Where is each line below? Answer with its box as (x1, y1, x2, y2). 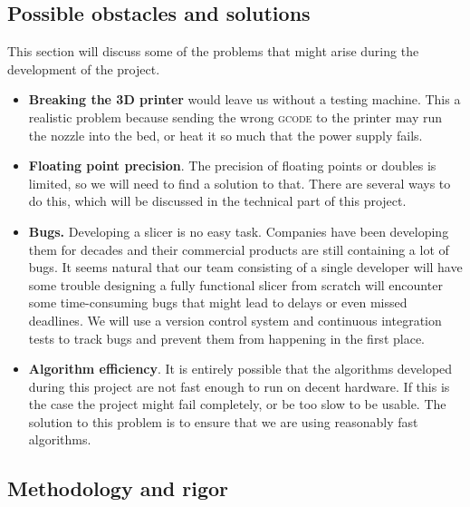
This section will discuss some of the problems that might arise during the (7, 42, 419, 61)
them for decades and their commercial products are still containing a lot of (28, 239, 449, 258)
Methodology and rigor (7, 474, 229, 502)
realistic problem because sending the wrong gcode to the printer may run (28, 107, 443, 126)
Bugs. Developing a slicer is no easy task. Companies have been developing (28, 221, 449, 240)
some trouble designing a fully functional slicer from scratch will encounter (28, 275, 443, 294)
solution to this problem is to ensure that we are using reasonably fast (28, 412, 418, 431)
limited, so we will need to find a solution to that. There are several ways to (28, 173, 451, 192)
